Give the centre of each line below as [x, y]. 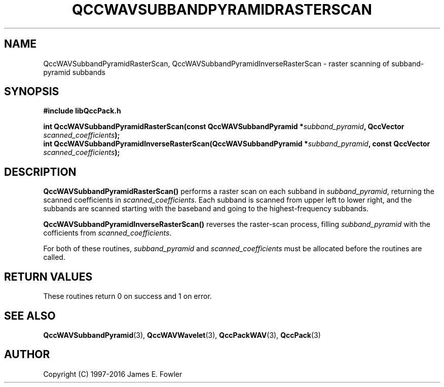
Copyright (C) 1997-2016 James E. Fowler [113, 374]
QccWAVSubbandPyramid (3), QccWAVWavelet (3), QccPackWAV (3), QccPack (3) [182, 335]
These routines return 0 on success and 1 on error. [127, 296]
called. [54, 257]
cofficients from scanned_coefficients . [107, 233]
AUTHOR [27, 355]
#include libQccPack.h [82, 111]
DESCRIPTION [40, 172]
